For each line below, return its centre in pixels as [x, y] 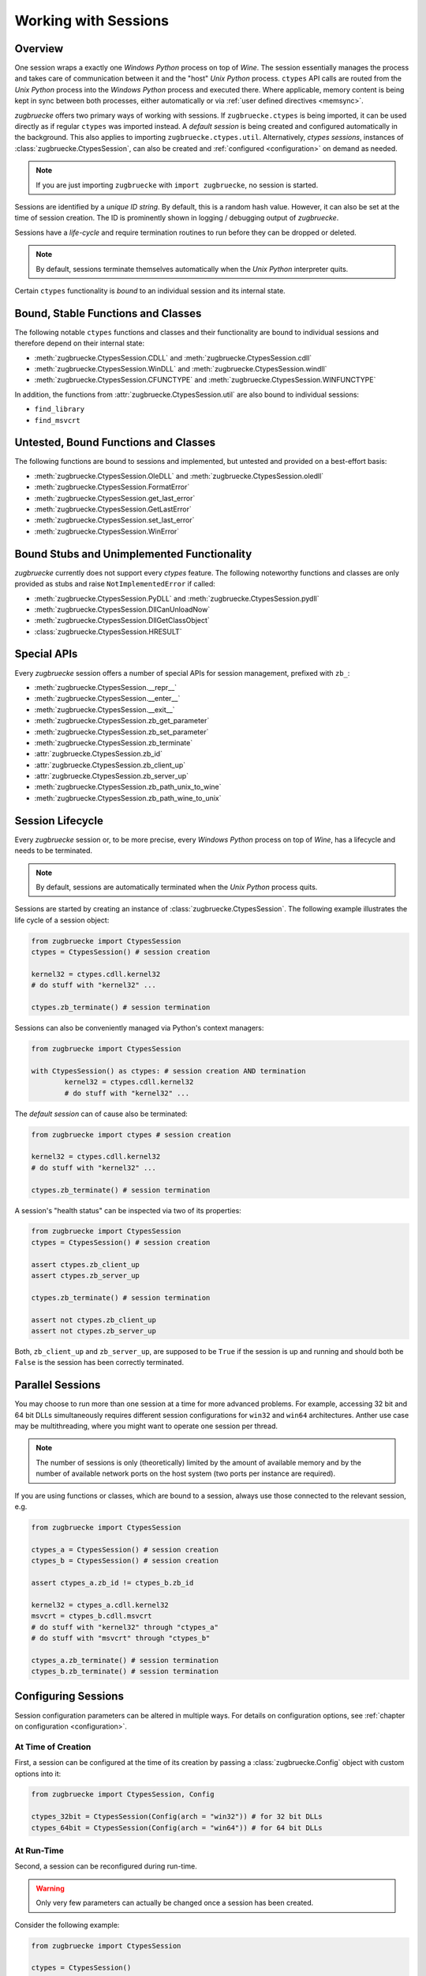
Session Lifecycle [59, 821]
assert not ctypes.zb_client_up [94, 1320]
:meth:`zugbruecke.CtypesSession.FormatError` [112, 487]
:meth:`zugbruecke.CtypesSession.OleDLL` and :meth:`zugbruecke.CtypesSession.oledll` [179, 476]
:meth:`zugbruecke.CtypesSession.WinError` [107, 531]
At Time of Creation [53, 1747]
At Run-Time [39, 1851]
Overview [39, 49]
